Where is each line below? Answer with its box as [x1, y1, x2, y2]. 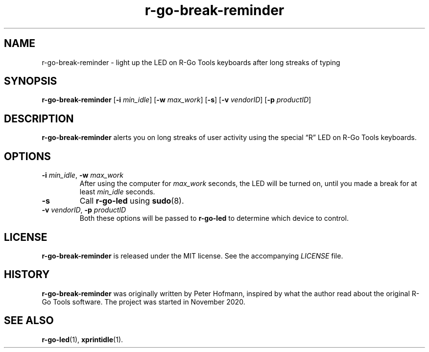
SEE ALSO [4, 314, 54, 327]
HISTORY [4, 268, 50, 281]
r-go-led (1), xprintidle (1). [42, 335, 123, 344]
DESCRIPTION [4, 112, 74, 125]
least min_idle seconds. [79, 188, 155, 196]
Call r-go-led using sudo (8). [79, 196, 184, 206]
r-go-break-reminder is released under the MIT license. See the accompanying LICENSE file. [42, 251, 343, 260]
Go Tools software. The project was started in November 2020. [42, 297, 245, 306]
